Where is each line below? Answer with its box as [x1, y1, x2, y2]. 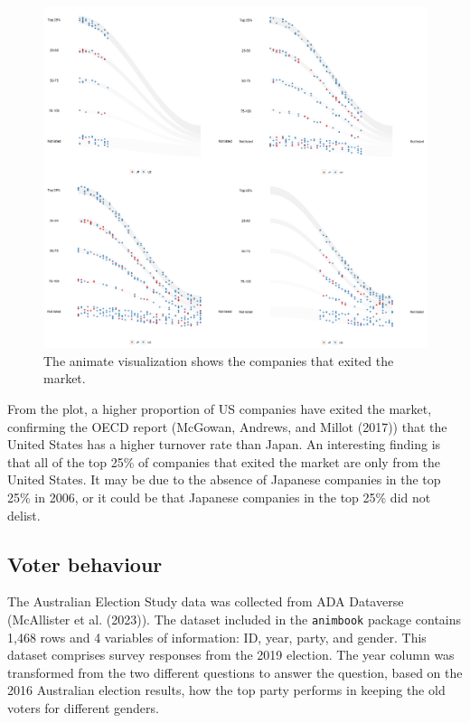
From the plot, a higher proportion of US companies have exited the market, [7, 399, 432, 418]
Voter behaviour [7, 549, 163, 577]
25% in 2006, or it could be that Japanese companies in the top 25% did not [7, 487, 431, 506]
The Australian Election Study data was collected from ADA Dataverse [7, 592, 404, 611]
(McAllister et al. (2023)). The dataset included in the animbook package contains [7, 609, 462, 628]
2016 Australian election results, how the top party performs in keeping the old [7, 681, 446, 700]
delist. [7, 505, 41, 524]
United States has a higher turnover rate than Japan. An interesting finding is [7, 435, 441, 454]
